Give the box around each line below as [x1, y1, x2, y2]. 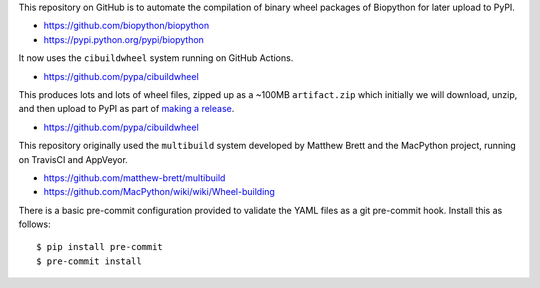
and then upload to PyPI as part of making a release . [18, 103, 235, 115]
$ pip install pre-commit [36, 241, 164, 253]
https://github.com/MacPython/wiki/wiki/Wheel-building [43, 186, 275, 198]
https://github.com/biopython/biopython [43, 20, 210, 32]
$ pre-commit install [36, 255, 142, 267]
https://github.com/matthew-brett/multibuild [43, 171, 226, 184]
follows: [18, 218, 51, 230]
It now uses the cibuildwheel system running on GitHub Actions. [18, 52, 294, 64]
